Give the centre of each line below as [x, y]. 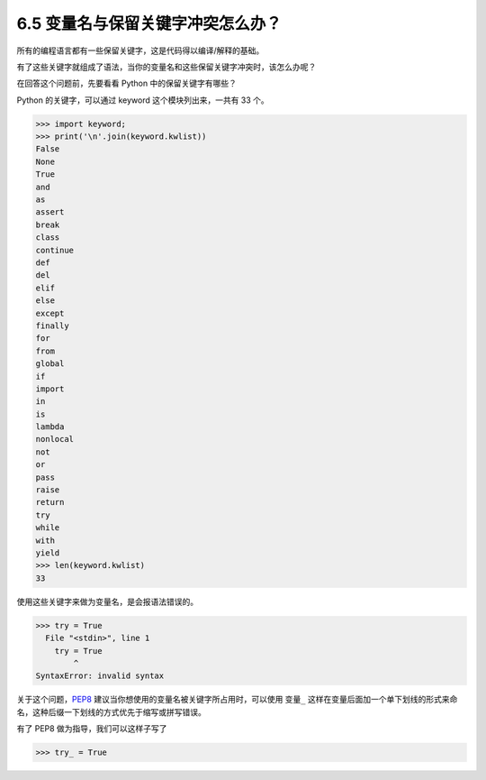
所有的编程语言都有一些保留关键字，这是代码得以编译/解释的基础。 [140, 50]
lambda [50, 427]
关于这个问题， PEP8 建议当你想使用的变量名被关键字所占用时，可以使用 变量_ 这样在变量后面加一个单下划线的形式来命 [237, 700]
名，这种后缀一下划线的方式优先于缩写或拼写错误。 [111, 711]
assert [50, 212]
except [50, 313]
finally [52, 326]
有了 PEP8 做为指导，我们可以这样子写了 [92, 729]
